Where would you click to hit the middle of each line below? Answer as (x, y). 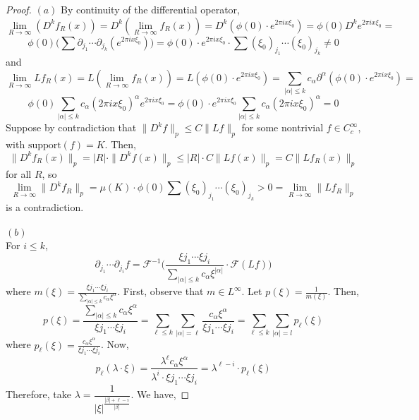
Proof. (19, 9)
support (44, 145)
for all (19, 173)
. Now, (115, 344)
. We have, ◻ (160, 394)
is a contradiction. (45, 207)
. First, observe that (160, 291)
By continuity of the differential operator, (150, 9)
